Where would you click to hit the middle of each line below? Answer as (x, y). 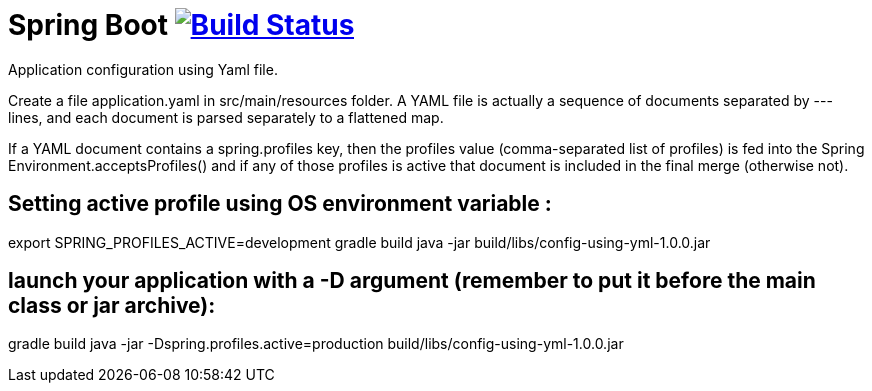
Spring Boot (88, 25)
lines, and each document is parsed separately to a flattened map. (226, 117)
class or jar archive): (112, 306)
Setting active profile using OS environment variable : (280, 204)
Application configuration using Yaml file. (143, 69)
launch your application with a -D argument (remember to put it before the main (412, 281)
